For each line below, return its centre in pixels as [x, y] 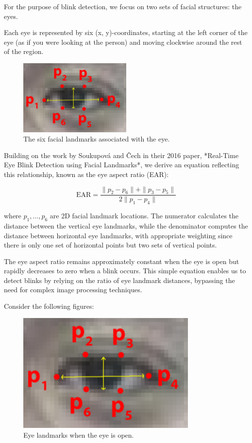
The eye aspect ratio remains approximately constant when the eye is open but [122, 261]
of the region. [24, 51]
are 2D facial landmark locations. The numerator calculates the [144, 216]
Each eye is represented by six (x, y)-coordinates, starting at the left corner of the [126, 32]
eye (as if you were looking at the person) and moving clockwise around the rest [123, 42]
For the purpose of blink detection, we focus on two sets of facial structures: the [123, 6]
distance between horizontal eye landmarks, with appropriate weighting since [118, 235]
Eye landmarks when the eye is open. [79, 434]
